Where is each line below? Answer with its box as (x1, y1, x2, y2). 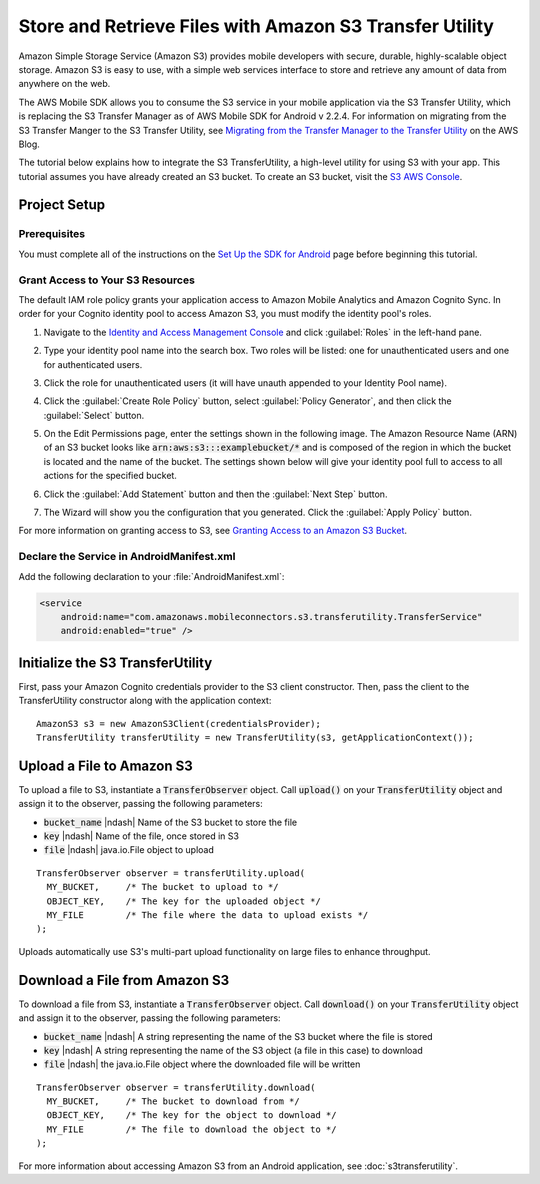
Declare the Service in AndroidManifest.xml (18, 550, 236, 564)
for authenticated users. (43, 358, 143, 370)
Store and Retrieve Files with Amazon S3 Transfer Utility (18, 15, 495, 37)
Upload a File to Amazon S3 (18, 757, 194, 774)
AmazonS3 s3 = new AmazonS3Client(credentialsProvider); (36, 718, 322, 729)
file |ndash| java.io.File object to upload (43, 844, 214, 856)
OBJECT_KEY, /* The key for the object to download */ (46, 1110, 337, 1121)
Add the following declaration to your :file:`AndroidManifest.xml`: (18, 570, 285, 582)
